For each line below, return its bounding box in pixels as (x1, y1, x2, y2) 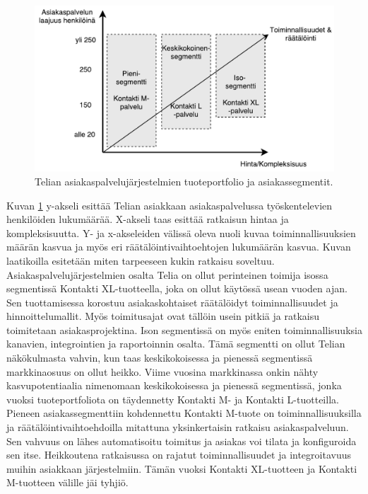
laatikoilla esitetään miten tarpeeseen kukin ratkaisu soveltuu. (6, 253, 275, 268)
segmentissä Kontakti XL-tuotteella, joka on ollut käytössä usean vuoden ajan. (6, 281, 348, 296)
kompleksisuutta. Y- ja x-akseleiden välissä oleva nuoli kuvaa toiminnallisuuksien (6, 225, 356, 240)
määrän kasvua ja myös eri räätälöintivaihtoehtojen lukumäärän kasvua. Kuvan (6, 239, 351, 254)
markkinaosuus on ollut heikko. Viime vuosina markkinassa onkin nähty (6, 364, 319, 379)
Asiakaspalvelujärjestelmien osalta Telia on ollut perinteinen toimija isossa (6, 267, 328, 282)
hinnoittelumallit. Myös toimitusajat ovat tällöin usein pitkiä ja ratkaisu (6, 309, 319, 323)
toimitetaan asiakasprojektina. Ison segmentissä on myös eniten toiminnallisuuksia (6, 322, 362, 337)
